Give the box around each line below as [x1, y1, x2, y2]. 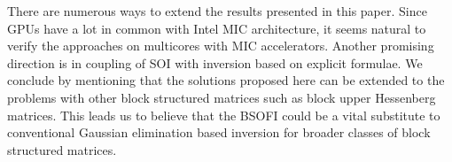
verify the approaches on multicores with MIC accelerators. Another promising [7, 36, 434, 55]
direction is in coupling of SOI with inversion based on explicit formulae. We [7, 53, 423, 72]
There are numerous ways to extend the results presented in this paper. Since [7, 2, 427, 19]
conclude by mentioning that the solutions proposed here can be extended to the [7, 71, 445, 89]
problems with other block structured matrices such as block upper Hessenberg [7, 88, 436, 106]
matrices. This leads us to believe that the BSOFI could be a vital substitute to [7, 105, 440, 124]
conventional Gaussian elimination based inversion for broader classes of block [7, 123, 431, 142]
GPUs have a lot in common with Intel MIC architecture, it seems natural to [7, 19, 426, 37]
